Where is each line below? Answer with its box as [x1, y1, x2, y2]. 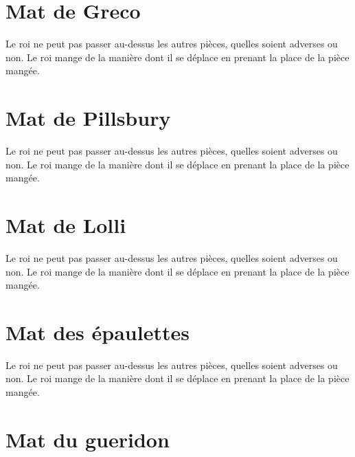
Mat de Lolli [5, 211, 126, 238]
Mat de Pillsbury [5, 104, 171, 132]
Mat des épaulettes [5, 317, 190, 346]
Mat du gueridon [5, 425, 170, 453]
